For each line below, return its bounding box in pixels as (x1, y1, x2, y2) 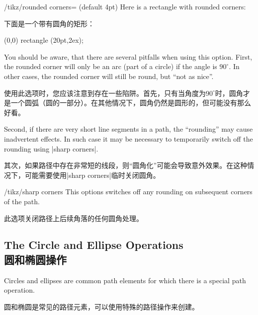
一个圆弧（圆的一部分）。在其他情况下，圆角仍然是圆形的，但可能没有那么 (10, 97, 251, 108)
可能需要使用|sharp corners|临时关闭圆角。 (24, 169, 160, 180)
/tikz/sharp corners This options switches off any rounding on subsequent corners (4, 186, 253, 197)
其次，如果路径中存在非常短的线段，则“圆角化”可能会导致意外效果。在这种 (4, 160, 248, 170)
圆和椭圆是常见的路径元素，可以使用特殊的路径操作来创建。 (4, 301, 199, 312)
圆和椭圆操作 (4, 251, 67, 267)
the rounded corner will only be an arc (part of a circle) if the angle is (4, 61, 217, 72)
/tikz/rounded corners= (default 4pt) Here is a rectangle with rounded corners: (4, 1, 246, 11)
